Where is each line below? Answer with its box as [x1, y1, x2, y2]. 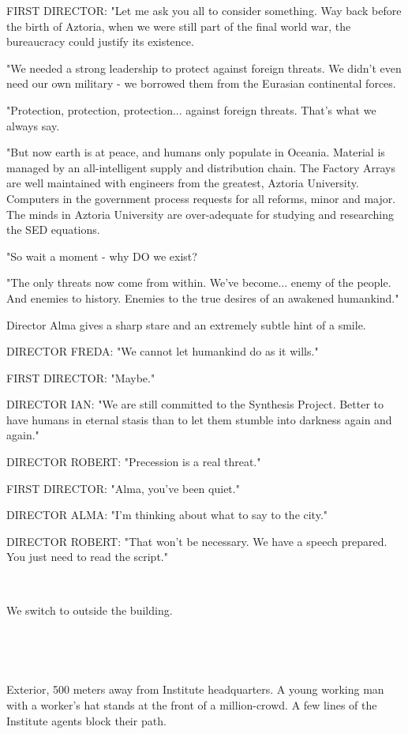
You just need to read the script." [6, 548, 168, 565]
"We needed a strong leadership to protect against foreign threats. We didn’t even [6, 59, 402, 76]
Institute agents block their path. [6, 712, 167, 728]
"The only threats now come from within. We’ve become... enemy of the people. [6, 274, 391, 291]
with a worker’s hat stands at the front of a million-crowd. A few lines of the [6, 697, 377, 713]
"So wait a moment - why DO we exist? [6, 247, 197, 264]
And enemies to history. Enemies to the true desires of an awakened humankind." [6, 289, 399, 306]
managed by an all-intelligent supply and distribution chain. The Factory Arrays [6, 159, 395, 175]
